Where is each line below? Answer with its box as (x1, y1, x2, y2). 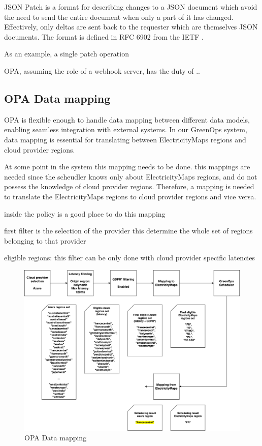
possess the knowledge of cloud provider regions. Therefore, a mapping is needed (4, 181, 254, 192)
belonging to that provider (4, 235, 86, 246)
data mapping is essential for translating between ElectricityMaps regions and (4, 134, 246, 144)
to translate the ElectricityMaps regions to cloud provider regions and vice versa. (4, 191, 256, 201)
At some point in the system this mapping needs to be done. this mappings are (4, 161, 250, 172)
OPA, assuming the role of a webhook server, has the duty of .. (4, 65, 201, 76)
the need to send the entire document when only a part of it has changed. (4, 11, 234, 22)
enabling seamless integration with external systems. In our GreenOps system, (4, 124, 247, 135)
